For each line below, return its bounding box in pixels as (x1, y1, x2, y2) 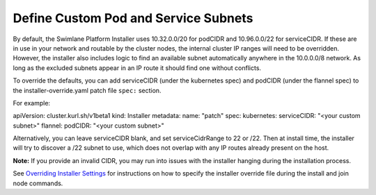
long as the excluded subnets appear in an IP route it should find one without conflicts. (13, 63, 261, 72)
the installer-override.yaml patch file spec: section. (13, 86, 162, 94)
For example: (13, 99, 51, 107)
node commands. (13, 179, 63, 187)
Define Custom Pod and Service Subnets (13, 10, 253, 26)
